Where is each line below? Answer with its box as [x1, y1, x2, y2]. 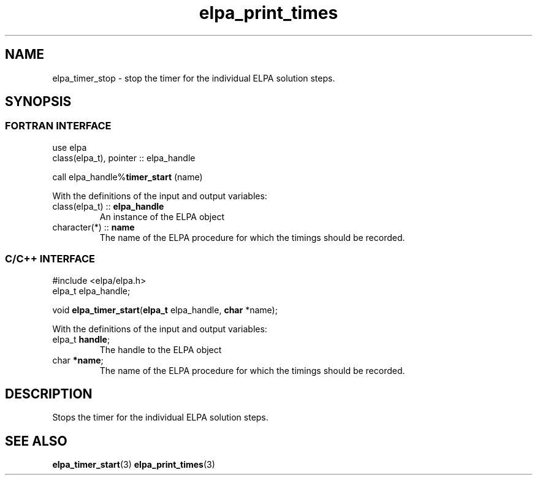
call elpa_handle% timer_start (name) [52, 171, 203, 182]
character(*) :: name [52, 221, 135, 232]
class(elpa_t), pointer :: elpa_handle [52, 152, 196, 163]
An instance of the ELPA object [99, 211, 225, 222]
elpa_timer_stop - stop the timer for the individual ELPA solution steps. [52, 72, 335, 83]
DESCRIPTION [5, 386, 93, 402]
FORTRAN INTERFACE [5, 120, 112, 132]
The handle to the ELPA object [99, 344, 222, 355]
